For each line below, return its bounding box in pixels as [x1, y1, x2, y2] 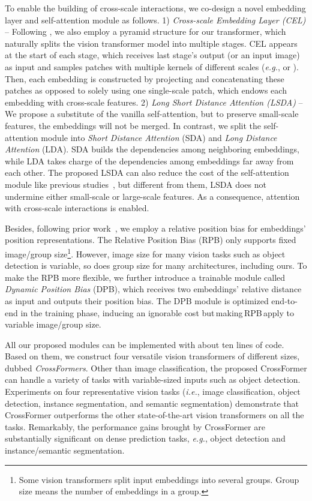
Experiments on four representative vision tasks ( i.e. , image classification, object [5, 385, 301, 398]
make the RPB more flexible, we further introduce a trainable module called [5, 271, 286, 283]
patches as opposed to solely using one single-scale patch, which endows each [5, 84, 287, 97]
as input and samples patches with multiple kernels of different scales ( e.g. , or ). [5, 60, 299, 73]
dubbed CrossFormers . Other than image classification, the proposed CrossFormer [5, 361, 307, 374]
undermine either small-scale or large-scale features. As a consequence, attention [5, 190, 300, 202]
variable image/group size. [5, 318, 101, 331]
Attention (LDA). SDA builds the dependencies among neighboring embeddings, [5, 143, 299, 155]
